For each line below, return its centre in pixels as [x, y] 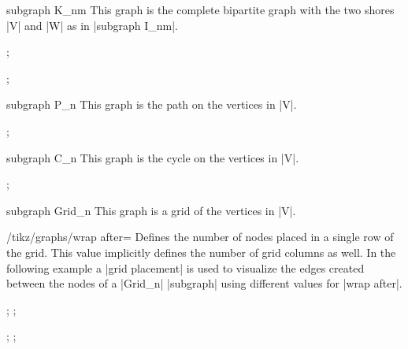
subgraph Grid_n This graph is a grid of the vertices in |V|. [151, 210]
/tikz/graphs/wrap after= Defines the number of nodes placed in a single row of [200, 237]
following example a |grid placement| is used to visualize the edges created [185, 267]
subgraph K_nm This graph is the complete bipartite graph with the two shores [200, 9]
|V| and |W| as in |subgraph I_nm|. [93, 25]
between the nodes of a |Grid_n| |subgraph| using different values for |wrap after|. [204, 283]
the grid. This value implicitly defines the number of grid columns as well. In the [201, 252]
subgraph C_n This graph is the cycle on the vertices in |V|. [153, 157]
